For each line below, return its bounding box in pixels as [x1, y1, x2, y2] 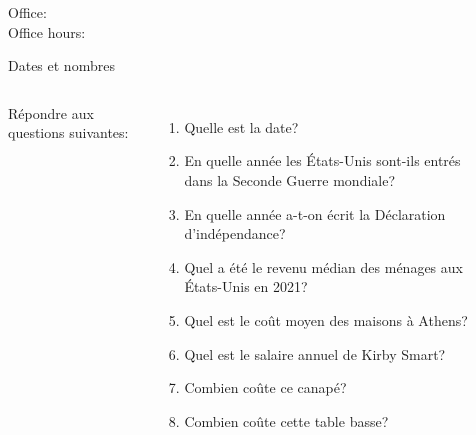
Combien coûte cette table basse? [184, 410, 389, 431]
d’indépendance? [184, 223, 286, 244]
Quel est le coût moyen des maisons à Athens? [184, 309, 468, 330]
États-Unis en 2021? [184, 276, 308, 297]
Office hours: [8, 21, 86, 42]
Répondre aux [8, 102, 94, 123]
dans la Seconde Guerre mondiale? [184, 169, 396, 190]
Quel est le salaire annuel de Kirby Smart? [184, 343, 446, 364]
